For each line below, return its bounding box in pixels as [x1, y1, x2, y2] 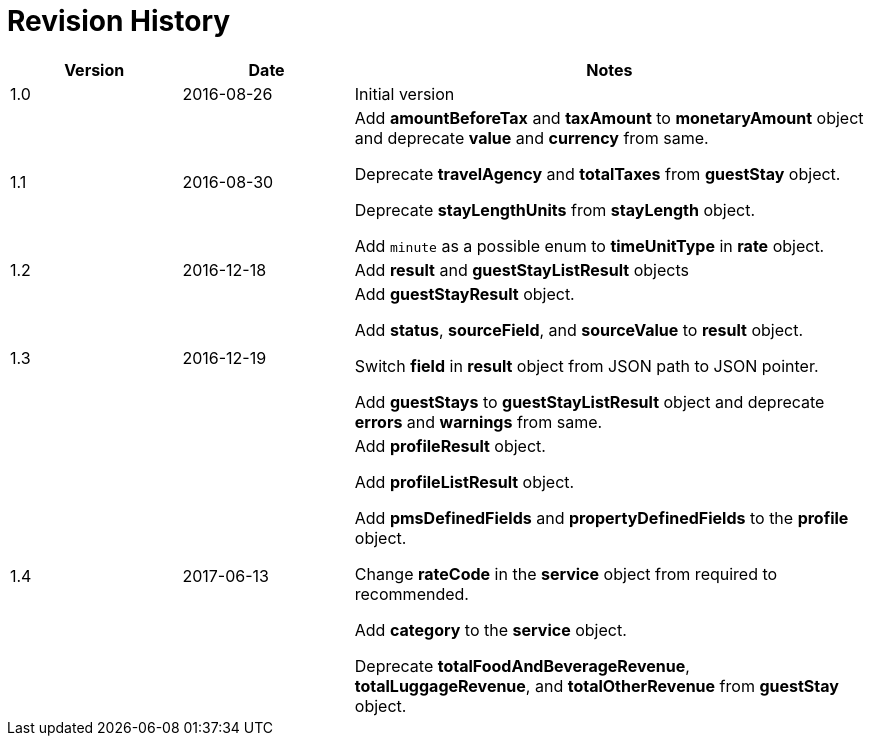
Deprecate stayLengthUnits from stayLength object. [354, 199, 756, 220]
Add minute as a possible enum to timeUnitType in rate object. [354, 235, 825, 256]
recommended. [354, 583, 469, 604]
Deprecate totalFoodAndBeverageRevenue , [354, 655, 690, 676]
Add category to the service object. [354, 619, 627, 640]
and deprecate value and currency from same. [354, 127, 709, 148]
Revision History [7, 4, 231, 38]
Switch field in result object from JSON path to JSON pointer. [354, 355, 819, 376]
